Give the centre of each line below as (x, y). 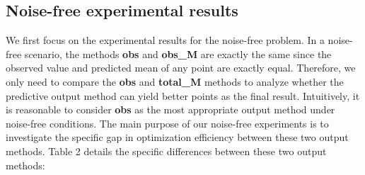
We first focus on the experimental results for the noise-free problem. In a (165, 40)
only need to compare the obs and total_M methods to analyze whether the (175, 81)
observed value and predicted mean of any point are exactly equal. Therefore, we (181, 68)
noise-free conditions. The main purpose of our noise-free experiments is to (167, 123)
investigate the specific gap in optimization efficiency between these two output (177, 137)
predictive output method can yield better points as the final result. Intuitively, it (183, 95)
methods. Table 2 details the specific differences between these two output (166, 151)
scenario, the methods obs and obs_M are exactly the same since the (178, 53)
